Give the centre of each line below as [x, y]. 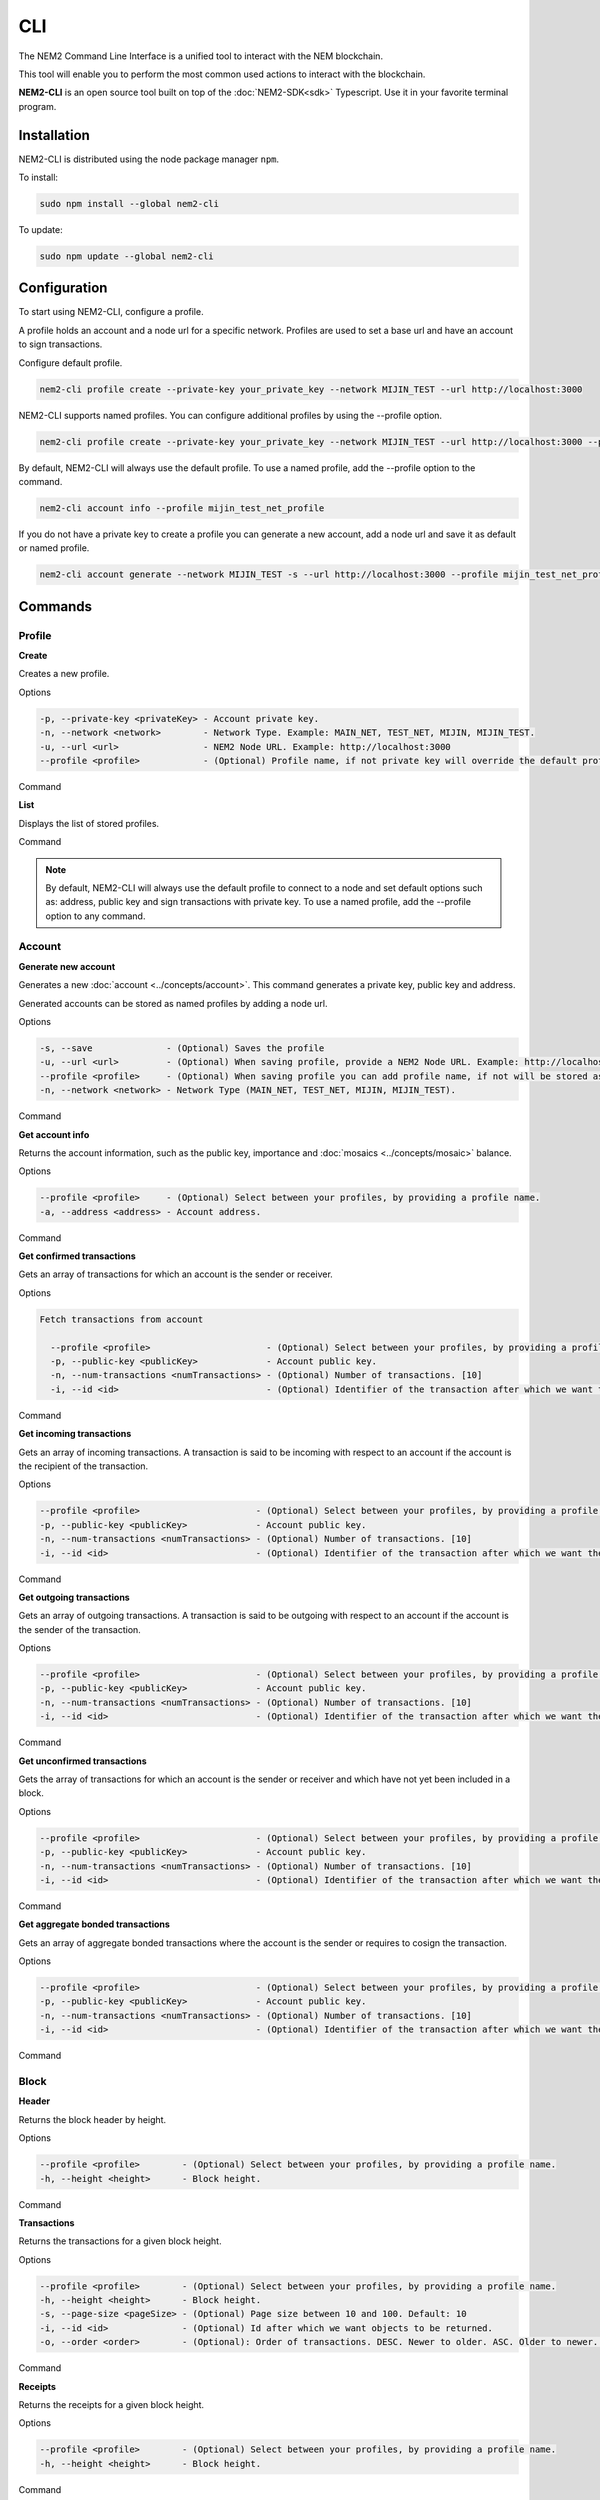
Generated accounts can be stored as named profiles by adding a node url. [173, 1003]
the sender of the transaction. [80, 1629]
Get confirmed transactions [77, 1256]
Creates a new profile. [64, 674]
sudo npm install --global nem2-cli [129, 203]
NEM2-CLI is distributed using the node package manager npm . [149, 159]
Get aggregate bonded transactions [94, 1924]
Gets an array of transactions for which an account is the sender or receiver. [176, 1274]
